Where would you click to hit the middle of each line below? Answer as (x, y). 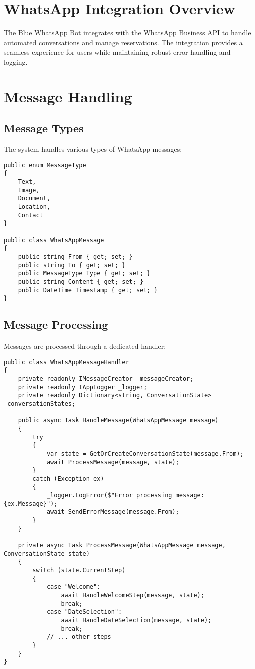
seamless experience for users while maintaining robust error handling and (117, 52)
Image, (29, 190)
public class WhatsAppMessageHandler (67, 362)
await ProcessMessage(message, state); (113, 462)
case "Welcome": (74, 587)
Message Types (44, 128)
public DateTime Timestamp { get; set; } (88, 290)
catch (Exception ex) (68, 478)
